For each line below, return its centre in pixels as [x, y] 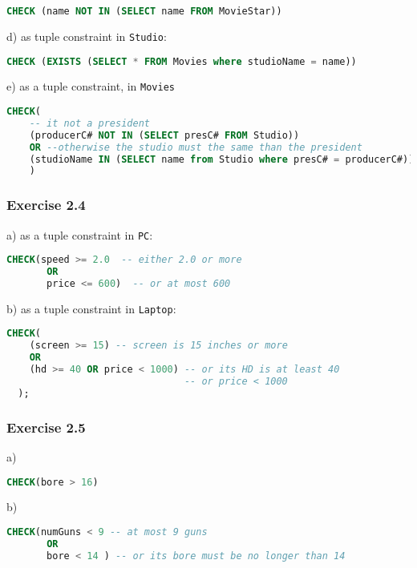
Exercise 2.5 [46, 427]
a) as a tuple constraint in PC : [80, 234]
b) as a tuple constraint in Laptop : [91, 308]
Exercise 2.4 [46, 205]
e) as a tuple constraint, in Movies [91, 86]
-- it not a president [89, 123]
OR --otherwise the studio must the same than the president [196, 147]
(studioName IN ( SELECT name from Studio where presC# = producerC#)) [222, 159]
